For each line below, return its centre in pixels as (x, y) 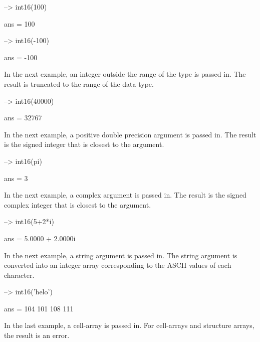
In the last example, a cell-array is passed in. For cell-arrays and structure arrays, (129, 325)
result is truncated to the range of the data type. (79, 83)
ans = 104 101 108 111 (39, 308)
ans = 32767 (23, 118)
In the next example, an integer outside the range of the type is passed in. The (125, 74)
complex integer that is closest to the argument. (78, 204)
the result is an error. (37, 335)
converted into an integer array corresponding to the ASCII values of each (118, 265)
